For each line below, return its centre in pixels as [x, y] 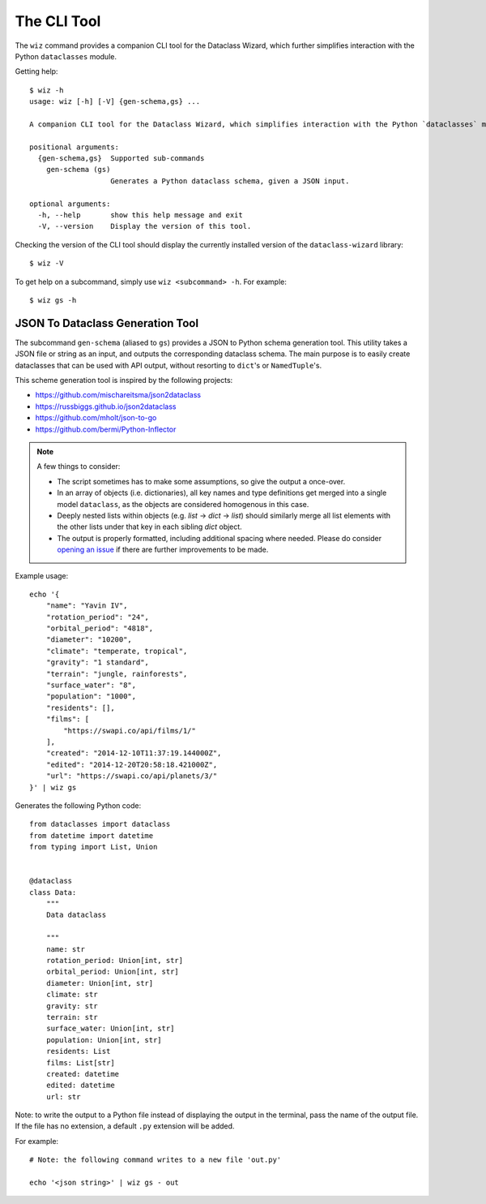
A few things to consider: [79, 467]
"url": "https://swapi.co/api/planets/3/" [132, 776]
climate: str [72, 995]
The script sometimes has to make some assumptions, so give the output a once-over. [201, 481]
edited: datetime [80, 1086]
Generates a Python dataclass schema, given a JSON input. [230, 181]
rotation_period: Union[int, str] [115, 961]
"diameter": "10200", [89, 640]
